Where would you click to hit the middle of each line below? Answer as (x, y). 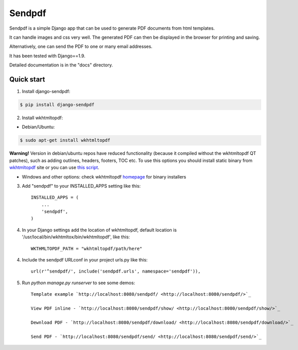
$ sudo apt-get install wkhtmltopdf (65, 140)
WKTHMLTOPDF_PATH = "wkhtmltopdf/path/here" (87, 248)
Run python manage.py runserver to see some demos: (79, 283)
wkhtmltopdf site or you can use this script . (54, 167)
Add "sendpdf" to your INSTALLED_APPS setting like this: (81, 186)
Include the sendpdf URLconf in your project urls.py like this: (85, 260)
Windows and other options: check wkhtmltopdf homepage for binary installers (104, 177)
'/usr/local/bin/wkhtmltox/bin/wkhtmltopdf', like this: (76, 237)
